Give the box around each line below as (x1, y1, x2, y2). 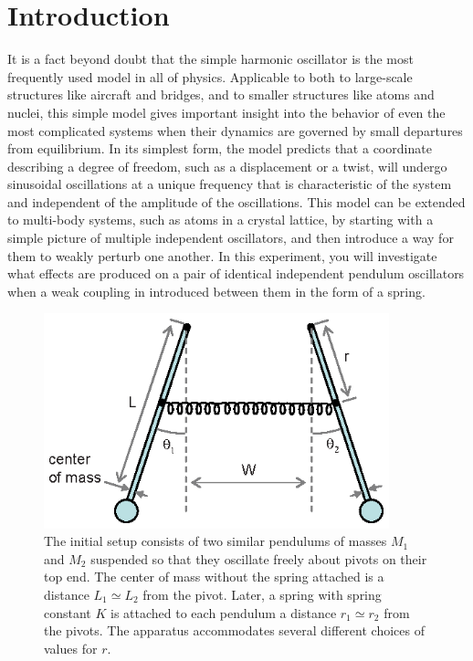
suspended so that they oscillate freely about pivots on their (90, 549, 427, 568)
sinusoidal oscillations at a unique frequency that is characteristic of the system (7, 174, 452, 194)
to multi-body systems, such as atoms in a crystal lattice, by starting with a (7, 210, 434, 229)
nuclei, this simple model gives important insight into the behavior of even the (7, 102, 446, 121)
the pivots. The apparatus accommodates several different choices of (44, 621, 425, 640)
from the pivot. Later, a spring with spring (142, 585, 382, 603)
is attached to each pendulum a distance (110, 603, 337, 622)
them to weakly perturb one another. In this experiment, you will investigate (7, 246, 437, 265)
